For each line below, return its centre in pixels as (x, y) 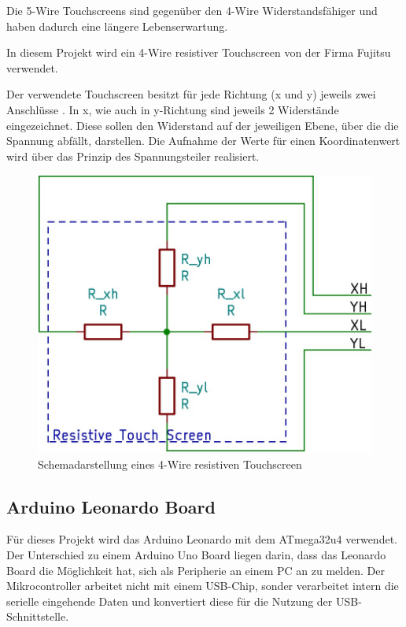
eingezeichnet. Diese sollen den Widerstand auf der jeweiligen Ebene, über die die (203, 125)
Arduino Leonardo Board (111, 506)
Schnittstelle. (38, 616)
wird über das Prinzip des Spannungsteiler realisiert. (133, 156)
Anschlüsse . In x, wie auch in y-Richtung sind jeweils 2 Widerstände (173, 109)
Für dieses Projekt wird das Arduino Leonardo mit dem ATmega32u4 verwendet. (202, 539)
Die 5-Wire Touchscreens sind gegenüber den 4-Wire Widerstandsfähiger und (192, 10)
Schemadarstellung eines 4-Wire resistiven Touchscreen (170, 464)
